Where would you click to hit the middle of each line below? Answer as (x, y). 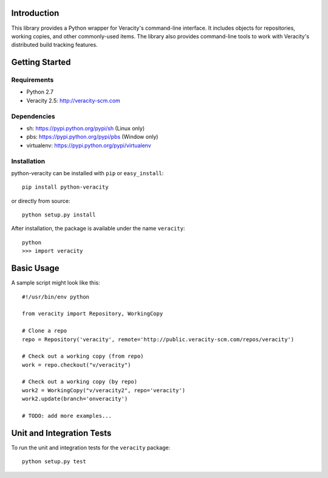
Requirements (32, 80)
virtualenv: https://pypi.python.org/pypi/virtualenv (89, 145)
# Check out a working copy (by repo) (80, 382)
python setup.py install (59, 215)
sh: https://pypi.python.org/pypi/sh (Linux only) (86, 128)
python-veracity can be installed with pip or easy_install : (87, 173)
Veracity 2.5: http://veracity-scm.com (73, 100)
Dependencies (33, 116)
